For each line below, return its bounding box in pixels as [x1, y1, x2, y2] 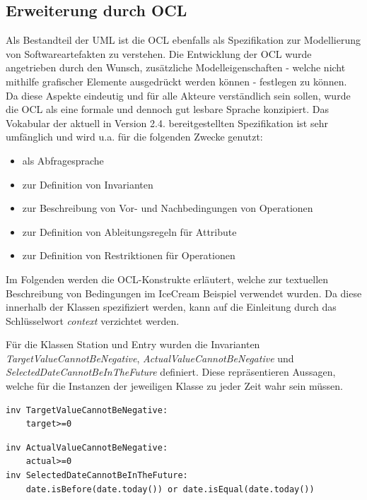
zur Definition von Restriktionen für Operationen [22, 248, 235, 263]
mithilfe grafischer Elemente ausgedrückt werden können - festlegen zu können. [6, 73, 347, 88]
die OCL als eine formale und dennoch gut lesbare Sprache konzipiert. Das [6, 102, 329, 117]
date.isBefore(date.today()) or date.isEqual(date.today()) [25, 484, 315, 494]
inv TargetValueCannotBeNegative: [6, 405, 168, 415]
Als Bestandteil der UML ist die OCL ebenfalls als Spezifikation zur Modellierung [6, 32, 361, 47]
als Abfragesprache [22, 153, 104, 167]
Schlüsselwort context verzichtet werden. [6, 313, 180, 328]
